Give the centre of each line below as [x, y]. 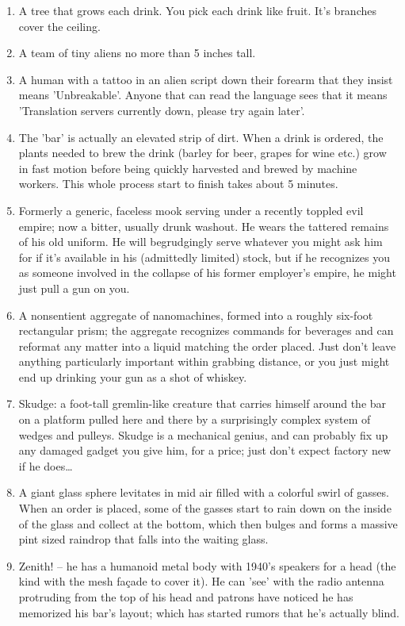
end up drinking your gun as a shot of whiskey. [133, 376]
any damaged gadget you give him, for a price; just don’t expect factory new [204, 450]
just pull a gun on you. [74, 288]
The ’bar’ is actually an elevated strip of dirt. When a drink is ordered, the [201, 137]
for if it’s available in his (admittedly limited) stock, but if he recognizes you [204, 257]
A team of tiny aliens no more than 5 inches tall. [137, 53]
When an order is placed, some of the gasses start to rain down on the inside [205, 508]
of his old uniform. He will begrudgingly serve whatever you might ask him [201, 242]
